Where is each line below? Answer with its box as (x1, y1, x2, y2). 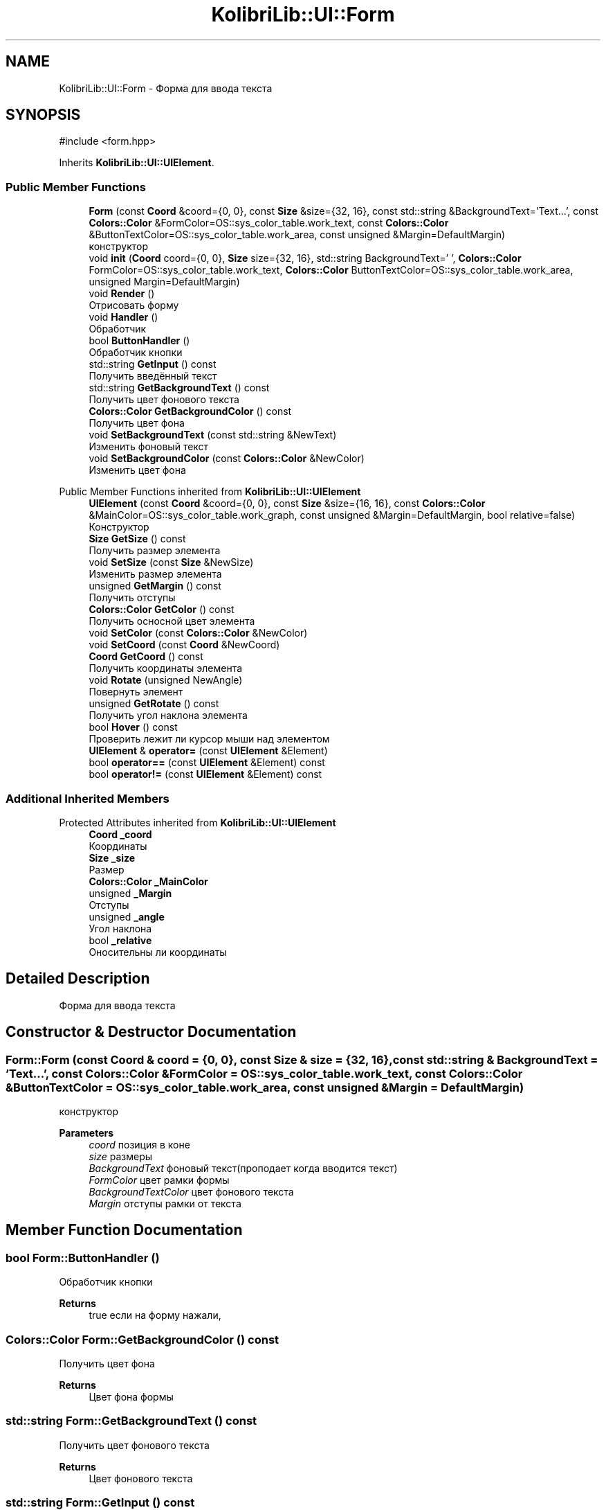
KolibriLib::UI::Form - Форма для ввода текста (59, 82, 273, 94)
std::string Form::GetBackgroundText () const (6, 1414, 257, 1428)
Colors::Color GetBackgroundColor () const (89, 405, 292, 418)
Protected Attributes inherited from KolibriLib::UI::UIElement (59, 816, 336, 828)
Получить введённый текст (89, 370, 217, 382)
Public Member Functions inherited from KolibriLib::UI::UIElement (59, 486, 361, 498)
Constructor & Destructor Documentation (6, 1023, 297, 1041)
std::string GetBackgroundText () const (89, 382, 270, 394)
